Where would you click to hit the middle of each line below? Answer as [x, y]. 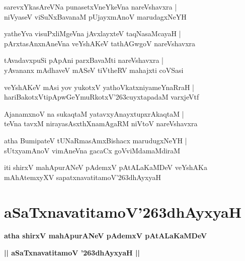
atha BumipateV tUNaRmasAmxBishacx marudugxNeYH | [96, 140]
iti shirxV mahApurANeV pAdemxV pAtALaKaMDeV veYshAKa [106, 167]
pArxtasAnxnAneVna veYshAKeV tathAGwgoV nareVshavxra [100, 43]
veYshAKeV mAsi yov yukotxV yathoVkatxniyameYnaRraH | [99, 87]
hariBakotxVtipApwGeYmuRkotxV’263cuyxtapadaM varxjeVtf [102, 97]
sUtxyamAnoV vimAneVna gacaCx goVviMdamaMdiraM [92, 150]
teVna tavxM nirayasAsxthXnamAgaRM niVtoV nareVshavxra [101, 123]
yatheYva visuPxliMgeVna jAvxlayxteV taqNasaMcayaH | [93, 33]
